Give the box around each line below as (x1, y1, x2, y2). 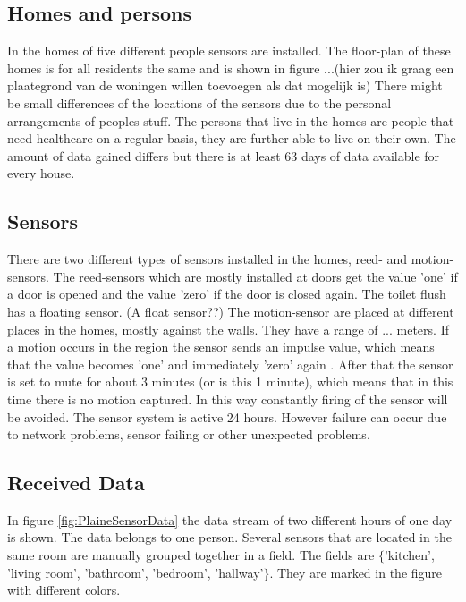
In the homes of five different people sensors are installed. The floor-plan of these (7, 41, 451, 60)
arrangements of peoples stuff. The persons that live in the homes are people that (7, 111, 454, 130)
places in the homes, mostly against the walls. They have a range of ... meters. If (7, 319, 449, 338)
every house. (7, 164, 75, 182)
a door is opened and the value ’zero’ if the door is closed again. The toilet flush (7, 284, 446, 303)
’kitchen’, (384, 546, 435, 564)
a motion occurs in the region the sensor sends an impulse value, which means (7, 337, 435, 356)
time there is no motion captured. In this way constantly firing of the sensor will (7, 389, 448, 408)
